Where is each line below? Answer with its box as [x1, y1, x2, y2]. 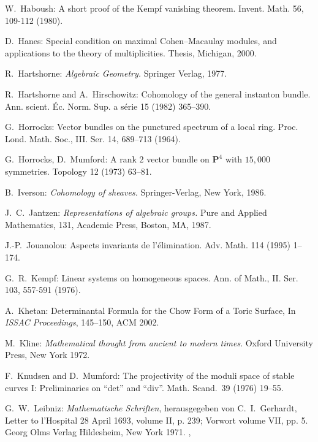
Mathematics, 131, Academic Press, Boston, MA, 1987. [5, 218, 211, 231]
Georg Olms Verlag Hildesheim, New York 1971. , [5, 425, 191, 438]
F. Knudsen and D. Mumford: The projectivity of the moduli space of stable [5, 369, 295, 382]
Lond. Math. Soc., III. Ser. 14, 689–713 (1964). [5, 132, 181, 145]
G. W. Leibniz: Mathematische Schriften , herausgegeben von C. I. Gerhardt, [5, 402, 297, 414]
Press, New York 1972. [5, 348, 90, 361]
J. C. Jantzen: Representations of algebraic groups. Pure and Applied [5, 206, 267, 219]
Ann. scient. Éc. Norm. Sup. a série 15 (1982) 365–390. [5, 99, 211, 112]
